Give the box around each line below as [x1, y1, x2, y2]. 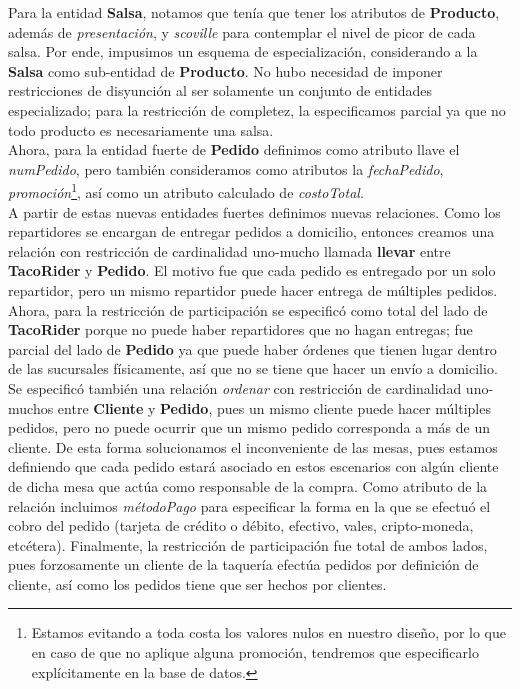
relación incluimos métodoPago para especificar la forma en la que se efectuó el [8, 495, 491, 516]
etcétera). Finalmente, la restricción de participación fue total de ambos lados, [8, 534, 488, 555]
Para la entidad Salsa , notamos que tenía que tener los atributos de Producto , [8, 2, 500, 22]
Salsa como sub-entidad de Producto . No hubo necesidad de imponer [8, 60, 443, 81]
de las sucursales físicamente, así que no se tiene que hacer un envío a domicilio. [8, 358, 498, 379]
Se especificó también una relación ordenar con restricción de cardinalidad [8, 377, 462, 398]
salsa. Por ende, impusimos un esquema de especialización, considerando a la [8, 41, 478, 62]
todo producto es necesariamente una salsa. [8, 119, 274, 140]
